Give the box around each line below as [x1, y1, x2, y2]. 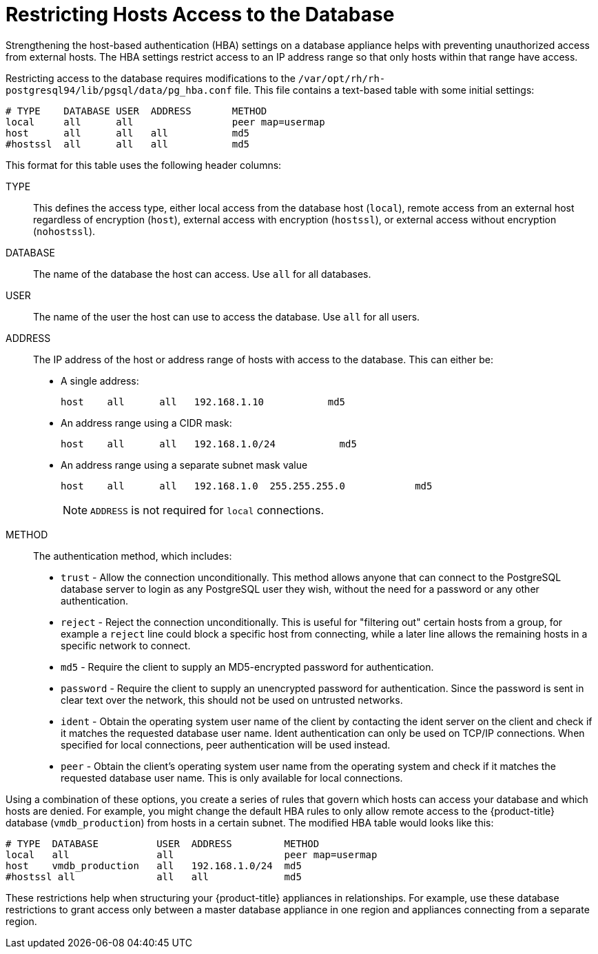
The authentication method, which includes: [33, 549, 232, 562]
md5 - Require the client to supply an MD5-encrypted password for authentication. [61, 660, 434, 673]
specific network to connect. [61, 639, 191, 651]
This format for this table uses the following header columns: [6, 159, 282, 171]
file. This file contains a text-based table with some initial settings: [234, 83, 535, 96]
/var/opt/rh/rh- [298, 72, 386, 84]
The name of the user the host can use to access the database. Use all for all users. [33, 310, 420, 323]
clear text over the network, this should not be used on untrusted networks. [61, 693, 403, 706]
